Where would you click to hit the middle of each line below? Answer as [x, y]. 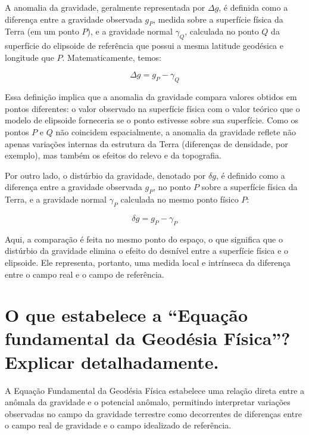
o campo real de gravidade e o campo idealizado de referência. [118, 425]
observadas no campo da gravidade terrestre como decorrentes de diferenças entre [153, 413]
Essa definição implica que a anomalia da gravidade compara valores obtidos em [151, 97]
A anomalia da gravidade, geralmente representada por [105, 7]
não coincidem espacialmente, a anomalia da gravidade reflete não [176, 131]
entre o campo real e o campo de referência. [85, 274]
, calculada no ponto [222, 31]
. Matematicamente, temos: [112, 57]
